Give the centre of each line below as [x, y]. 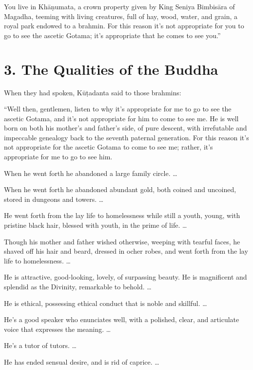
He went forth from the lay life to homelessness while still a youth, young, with [122, 215]
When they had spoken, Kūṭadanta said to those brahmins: [93, 92]
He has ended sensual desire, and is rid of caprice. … [82, 361]
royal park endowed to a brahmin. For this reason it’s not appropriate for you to [124, 26]
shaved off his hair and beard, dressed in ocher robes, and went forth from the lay [126, 251]
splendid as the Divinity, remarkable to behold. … [78, 286]
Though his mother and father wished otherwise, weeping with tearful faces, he [122, 241]
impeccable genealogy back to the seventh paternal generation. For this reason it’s [126, 137]
